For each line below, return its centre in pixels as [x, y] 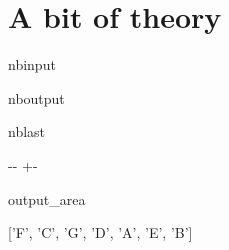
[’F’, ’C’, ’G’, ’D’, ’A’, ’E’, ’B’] [100, 232]
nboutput [36, 97]
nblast [27, 131]
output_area [47, 198]
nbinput [32, 64]
